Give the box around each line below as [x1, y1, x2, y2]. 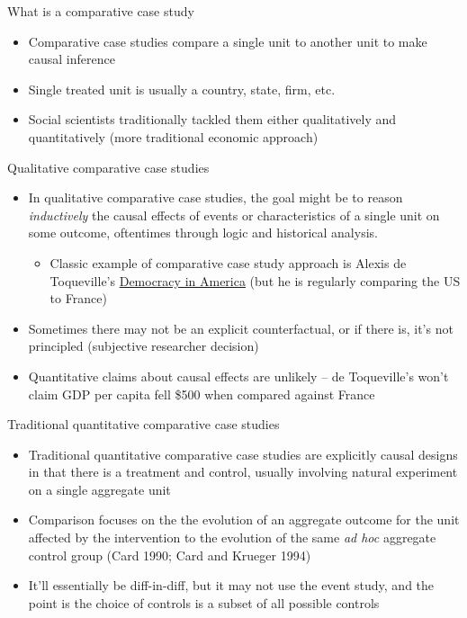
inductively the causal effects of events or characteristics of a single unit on [28, 205, 440, 224]
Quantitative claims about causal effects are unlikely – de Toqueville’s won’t [28, 366, 449, 385]
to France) [49, 289, 107, 308]
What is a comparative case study [7, 2, 194, 20]
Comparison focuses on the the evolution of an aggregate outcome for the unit [28, 510, 460, 529]
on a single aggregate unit [28, 479, 171, 498]
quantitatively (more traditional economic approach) [28, 127, 319, 146]
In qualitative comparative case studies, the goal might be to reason [28, 188, 403, 207]
